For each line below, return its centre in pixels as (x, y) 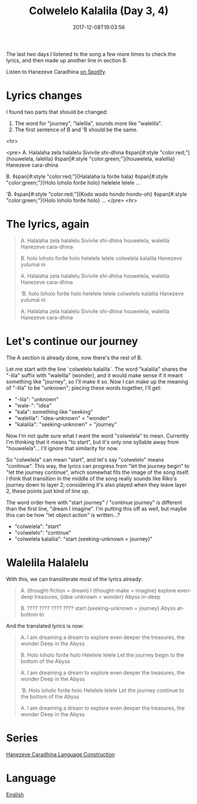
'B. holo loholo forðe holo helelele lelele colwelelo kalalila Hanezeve (102, 294)
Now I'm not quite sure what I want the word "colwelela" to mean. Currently (98, 436)
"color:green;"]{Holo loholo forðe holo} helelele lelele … (73, 182)
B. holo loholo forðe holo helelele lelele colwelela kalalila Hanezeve (101, 258)
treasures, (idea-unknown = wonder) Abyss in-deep (97, 597)
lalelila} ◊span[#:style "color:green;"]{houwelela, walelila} (106, 159)
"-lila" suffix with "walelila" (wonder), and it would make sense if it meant (95, 375)
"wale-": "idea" (33, 406)
